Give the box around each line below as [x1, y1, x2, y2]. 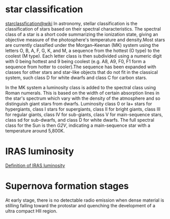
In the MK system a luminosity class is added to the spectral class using [5, 84, 156, 90]
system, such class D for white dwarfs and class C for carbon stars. [5, 74, 148, 80]
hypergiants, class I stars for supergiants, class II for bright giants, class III [5, 106, 161, 112]
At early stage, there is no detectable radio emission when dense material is [5, 197, 164, 203]
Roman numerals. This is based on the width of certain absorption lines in [5, 90, 160, 96]
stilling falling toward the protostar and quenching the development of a [5, 202, 155, 208]
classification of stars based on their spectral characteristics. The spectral [5, 25, 161, 32]
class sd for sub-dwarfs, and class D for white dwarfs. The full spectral [5, 117, 154, 123]
